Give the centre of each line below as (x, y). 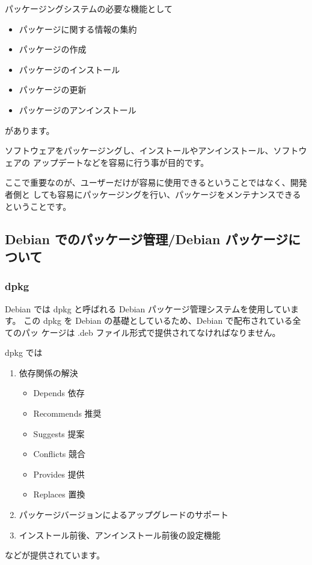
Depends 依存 (59, 393)
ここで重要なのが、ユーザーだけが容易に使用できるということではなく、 (148, 182)
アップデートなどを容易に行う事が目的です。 (121, 162)
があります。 (30, 130)
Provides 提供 (59, 474)
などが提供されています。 (55, 555)
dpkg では (24, 352)
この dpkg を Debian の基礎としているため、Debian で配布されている (158, 320)
